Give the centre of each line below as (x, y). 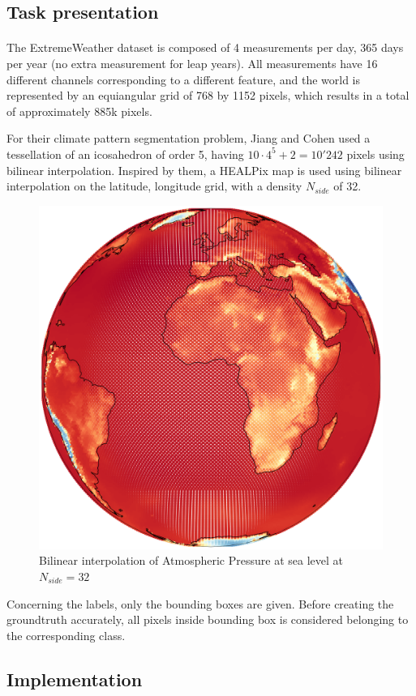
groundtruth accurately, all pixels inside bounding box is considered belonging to (208, 619)
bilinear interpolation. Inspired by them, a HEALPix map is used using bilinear (204, 170)
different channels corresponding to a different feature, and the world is (184, 79)
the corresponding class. (66, 635)
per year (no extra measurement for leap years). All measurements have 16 (192, 63)
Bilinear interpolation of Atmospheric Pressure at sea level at (191, 560)
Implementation (75, 679)
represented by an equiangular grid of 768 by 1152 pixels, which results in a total (208, 95)
